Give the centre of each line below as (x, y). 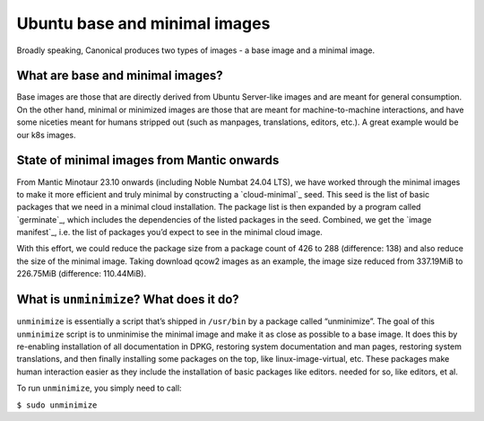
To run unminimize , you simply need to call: (99, 388)
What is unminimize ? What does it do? (128, 299)
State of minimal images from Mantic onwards (148, 160)
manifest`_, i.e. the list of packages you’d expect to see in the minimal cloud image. (169, 232)
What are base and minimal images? (120, 76)
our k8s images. (46, 135)
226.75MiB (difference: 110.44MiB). (82, 274)
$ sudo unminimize (57, 405)
